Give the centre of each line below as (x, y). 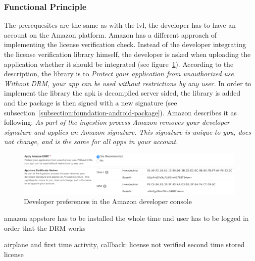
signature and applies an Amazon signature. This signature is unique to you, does (127, 131)
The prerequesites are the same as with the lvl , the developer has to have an (120, 25)
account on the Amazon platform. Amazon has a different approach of (110, 34)
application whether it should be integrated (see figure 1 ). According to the (119, 64)
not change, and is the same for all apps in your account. (91, 141)
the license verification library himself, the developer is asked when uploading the (127, 54)
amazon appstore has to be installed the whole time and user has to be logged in (127, 218)
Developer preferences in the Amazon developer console (108, 201)
